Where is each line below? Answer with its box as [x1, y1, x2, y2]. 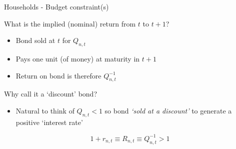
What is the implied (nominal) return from [4, 18, 136, 28]
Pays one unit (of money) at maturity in [15, 53, 140, 63]
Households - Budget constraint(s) [4, 1, 109, 11]
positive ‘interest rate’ [15, 116, 83, 127]
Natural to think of [15, 105, 74, 115]
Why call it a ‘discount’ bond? [4, 88, 97, 99]
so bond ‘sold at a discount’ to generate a [104, 105, 232, 115]
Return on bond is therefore [15, 70, 101, 80]
